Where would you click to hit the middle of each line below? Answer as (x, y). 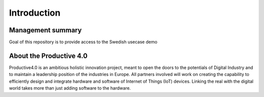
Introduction (35, 13)
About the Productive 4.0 (48, 56)
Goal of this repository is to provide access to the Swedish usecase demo (83, 42)
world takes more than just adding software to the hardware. (70, 88)
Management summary (45, 30)
